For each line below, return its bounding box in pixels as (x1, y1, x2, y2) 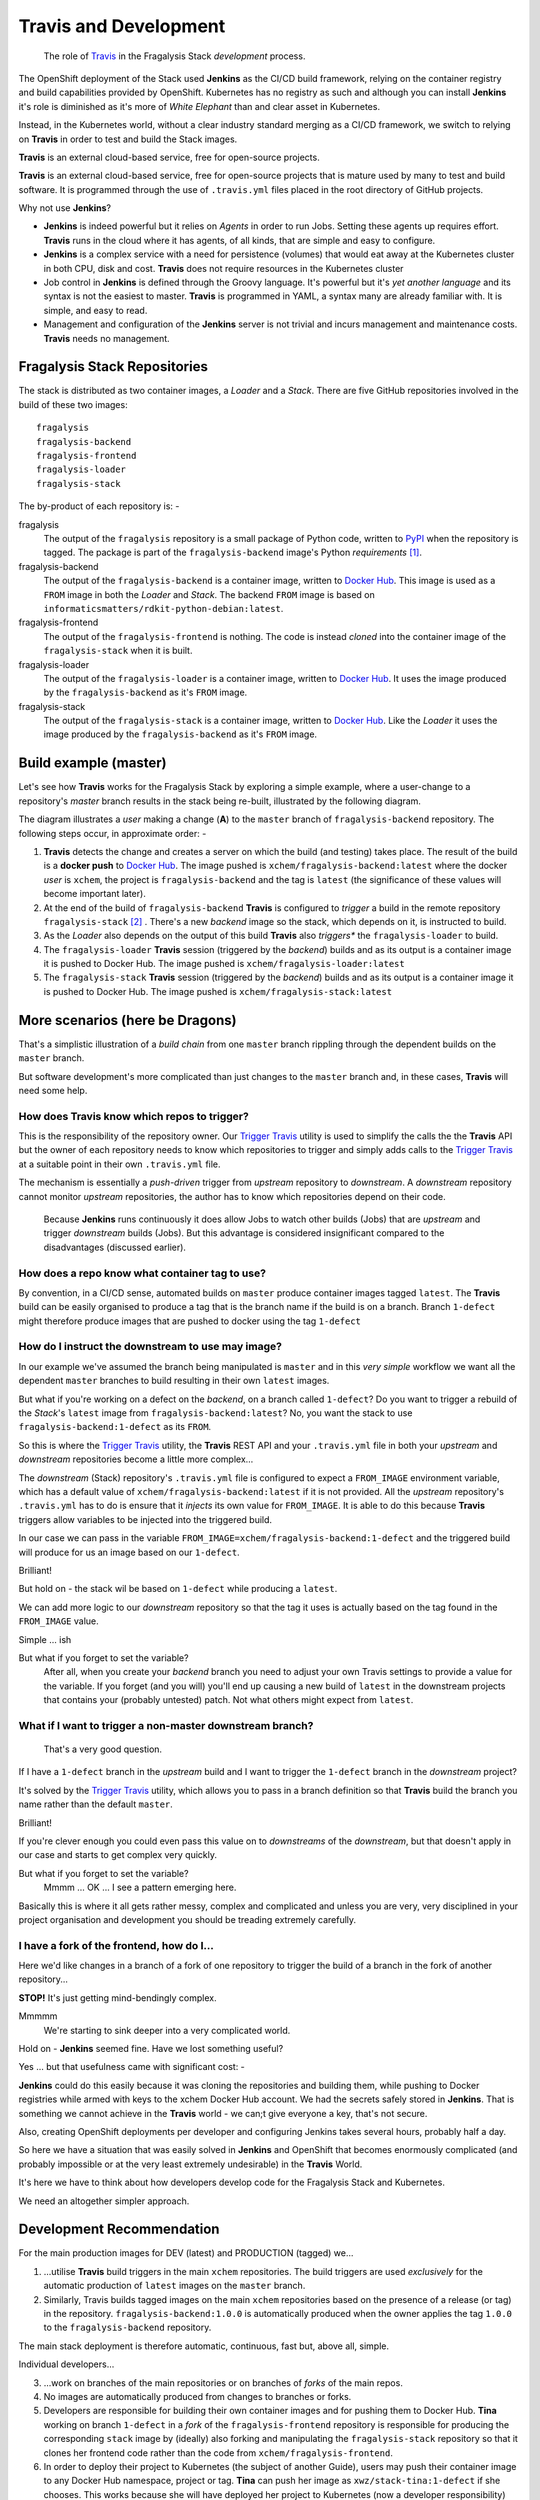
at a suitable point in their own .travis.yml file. (18, 1158, 221, 1170)
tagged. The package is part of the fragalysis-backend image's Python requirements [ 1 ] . (43, 546, 422, 559)
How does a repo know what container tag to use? (18, 1266, 267, 1280)
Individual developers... (18, 2358, 115, 2370)
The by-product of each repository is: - (18, 500, 180, 512)
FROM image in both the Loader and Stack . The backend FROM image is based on (43, 588, 375, 600)
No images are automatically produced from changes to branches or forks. (43, 2390, 352, 2402)
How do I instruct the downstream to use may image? (18, 1340, 282, 1354)
